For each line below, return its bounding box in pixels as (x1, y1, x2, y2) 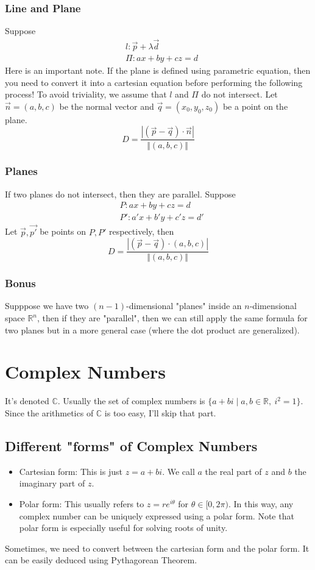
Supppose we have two (5, 299, 89, 312)
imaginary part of (19, 477, 85, 490)
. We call (162, 465, 195, 477)
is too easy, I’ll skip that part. (104, 406, 216, 419)
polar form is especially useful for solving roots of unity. (19, 521, 228, 534)
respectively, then (109, 225, 174, 238)
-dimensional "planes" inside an (126, 299, 242, 312)
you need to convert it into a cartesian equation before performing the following (5, 76, 303, 88)
